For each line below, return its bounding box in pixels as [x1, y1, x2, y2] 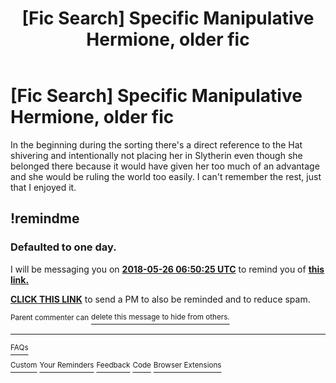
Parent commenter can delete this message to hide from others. [10, 312, 230, 322]
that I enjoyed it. [10, 181, 77, 193]
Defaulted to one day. [10, 240, 117, 254]
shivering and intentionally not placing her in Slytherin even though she [10, 149, 303, 161]
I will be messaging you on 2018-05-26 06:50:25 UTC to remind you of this [10, 263, 325, 275]
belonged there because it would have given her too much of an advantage [10, 160, 320, 172]
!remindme [10, 210, 80, 227]
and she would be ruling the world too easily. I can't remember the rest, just [10, 170, 322, 182]
